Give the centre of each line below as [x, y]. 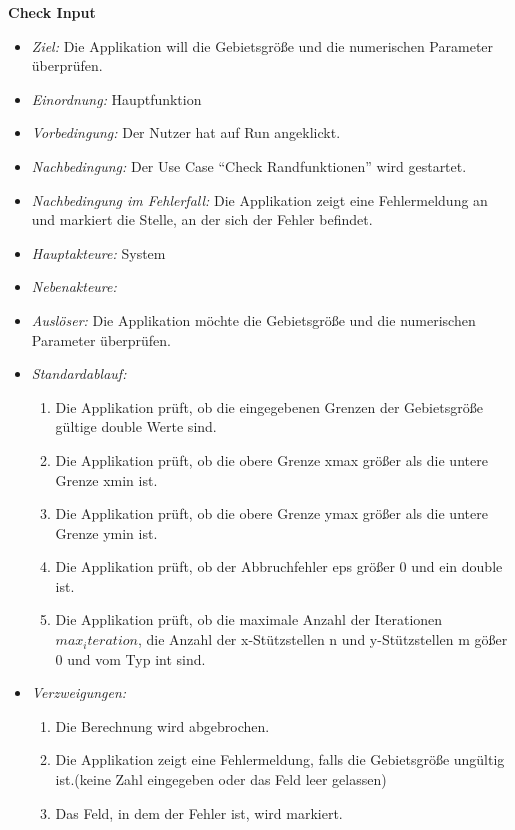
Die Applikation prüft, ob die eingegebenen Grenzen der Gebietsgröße [269, 406]
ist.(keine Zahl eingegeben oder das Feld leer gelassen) [221, 779]
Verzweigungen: [79, 692]
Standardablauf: [79, 373]
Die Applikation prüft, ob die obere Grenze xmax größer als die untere [271, 459]
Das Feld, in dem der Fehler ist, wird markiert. [199, 812]
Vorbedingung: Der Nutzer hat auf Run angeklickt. [186, 132]
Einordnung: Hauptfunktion [116, 98]
